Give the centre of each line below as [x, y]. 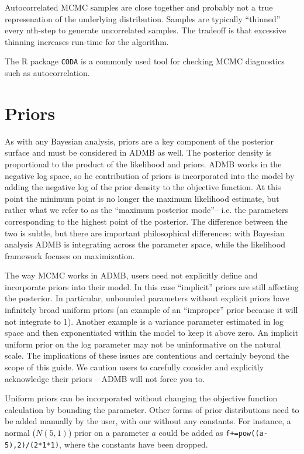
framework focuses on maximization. [70, 255]
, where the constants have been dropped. [134, 444]
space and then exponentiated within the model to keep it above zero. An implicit [152, 333]
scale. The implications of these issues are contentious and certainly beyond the [147, 355]
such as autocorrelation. [47, 73]
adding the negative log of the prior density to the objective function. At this [143, 187]
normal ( [20, 432]
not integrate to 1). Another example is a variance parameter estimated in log [144, 321]
